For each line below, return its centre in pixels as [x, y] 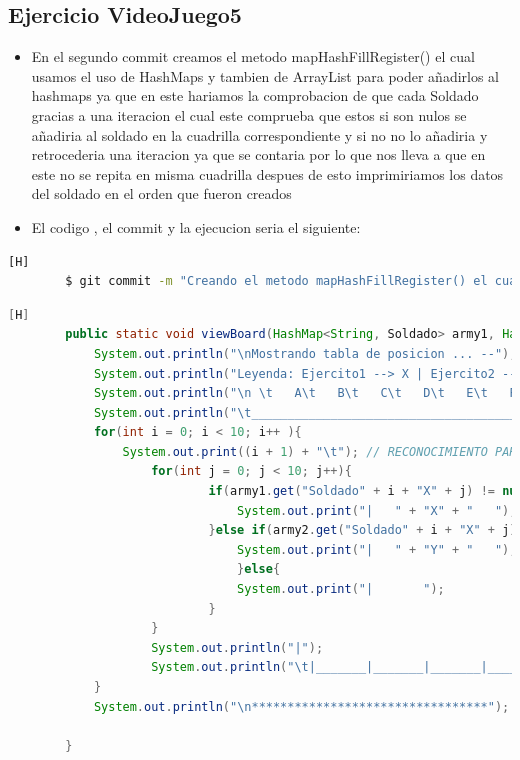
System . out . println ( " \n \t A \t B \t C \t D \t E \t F [305, 393]
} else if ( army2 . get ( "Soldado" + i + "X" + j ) [362, 530]
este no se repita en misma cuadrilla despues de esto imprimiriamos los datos [267, 173]
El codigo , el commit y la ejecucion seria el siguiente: [196, 226]
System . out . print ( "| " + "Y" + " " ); [377, 549]
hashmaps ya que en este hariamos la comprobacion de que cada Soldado [255, 95]
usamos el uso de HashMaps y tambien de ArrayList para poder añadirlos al [265, 75]
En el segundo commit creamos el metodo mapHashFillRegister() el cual [253, 56]
